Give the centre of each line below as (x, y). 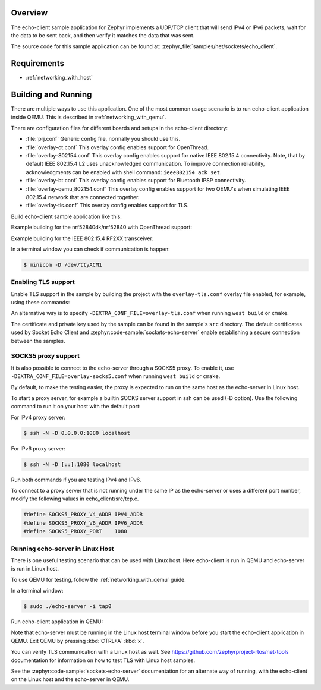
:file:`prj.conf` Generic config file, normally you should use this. (103, 139)
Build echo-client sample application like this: (66, 216)
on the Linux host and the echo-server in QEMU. (70, 679)
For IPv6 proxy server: (38, 448)
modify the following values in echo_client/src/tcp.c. (75, 499)
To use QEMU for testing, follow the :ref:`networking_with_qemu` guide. (99, 579)
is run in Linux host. (35, 569)
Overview (29, 13)
